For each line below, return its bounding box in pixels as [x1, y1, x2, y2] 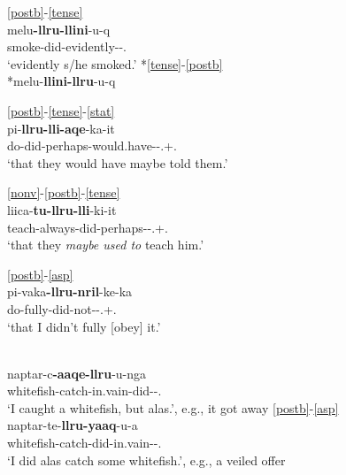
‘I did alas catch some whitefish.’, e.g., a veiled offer [7, 450, 286, 469]
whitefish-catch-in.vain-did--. [7, 381, 162, 400]
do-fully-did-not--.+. [7, 299, 117, 318]
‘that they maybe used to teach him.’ [7, 235, 204, 254]
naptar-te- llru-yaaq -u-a [7, 416, 138, 434]
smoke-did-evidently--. [7, 37, 127, 56]
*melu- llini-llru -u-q [7, 72, 116, 90]
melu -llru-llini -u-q [7, 19, 111, 38]
